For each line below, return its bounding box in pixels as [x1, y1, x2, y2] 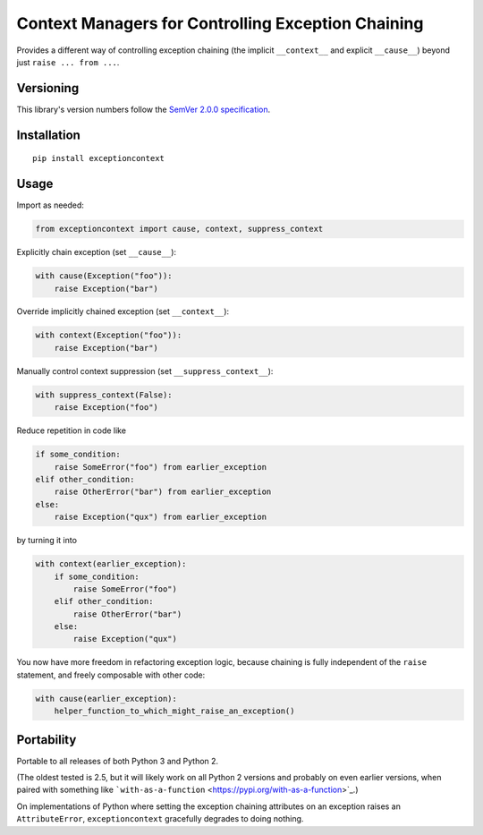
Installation [16, 127, 80, 142]
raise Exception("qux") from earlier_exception [54, 512, 267, 523]
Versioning [16, 81, 80, 96]
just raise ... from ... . [16, 56, 120, 67]
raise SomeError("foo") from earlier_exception [54, 462, 267, 472]
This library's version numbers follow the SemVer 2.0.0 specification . [16, 104, 271, 115]
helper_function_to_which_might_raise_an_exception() [54, 706, 295, 716]
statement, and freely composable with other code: [16, 669, 206, 680]
